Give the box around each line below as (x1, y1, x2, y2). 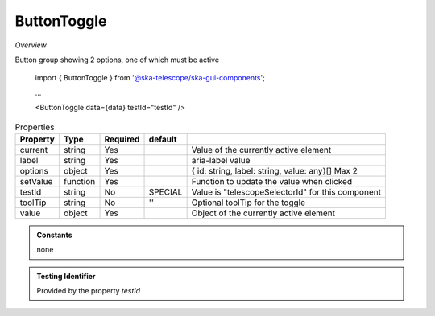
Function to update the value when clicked (191, 175, 353, 187)
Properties (14, 121, 55, 133)
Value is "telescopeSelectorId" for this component (191, 186, 382, 197)
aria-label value (191, 154, 251, 166)
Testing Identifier (36, 271, 96, 281)
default (148, 133, 177, 145)
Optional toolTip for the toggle (191, 197, 306, 208)
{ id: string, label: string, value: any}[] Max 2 (191, 165, 358, 176)
